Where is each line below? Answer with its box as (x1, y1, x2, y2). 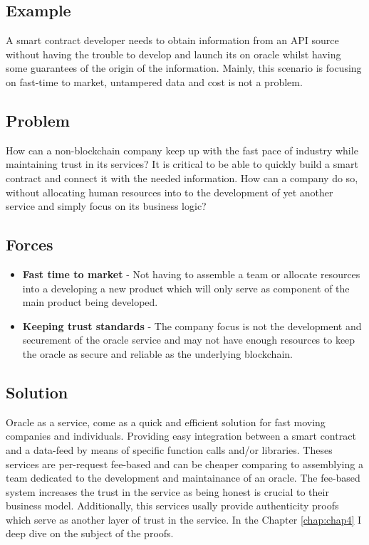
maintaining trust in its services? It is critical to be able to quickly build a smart (6, 157, 358, 171)
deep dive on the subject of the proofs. (6, 526, 174, 541)
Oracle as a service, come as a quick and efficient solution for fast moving (6, 414, 326, 429)
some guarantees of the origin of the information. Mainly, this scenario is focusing (6, 60, 362, 75)
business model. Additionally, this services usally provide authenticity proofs (6, 498, 339, 513)
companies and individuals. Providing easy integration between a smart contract (6, 428, 356, 443)
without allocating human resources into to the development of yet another (6, 184, 333, 199)
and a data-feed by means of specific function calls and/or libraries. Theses (6, 442, 333, 457)
